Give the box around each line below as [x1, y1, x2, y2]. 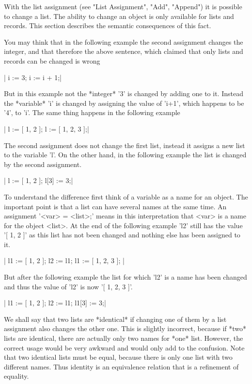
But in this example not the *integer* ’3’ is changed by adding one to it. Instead [4, 88, 243, 99]
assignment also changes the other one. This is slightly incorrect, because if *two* [4, 323, 247, 334]
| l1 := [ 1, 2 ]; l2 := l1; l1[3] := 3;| [4, 298, 106, 308]
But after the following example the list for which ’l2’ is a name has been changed [4, 272, 247, 282]
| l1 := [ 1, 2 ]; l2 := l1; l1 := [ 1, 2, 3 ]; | [4, 255, 125, 266]
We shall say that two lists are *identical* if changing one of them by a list [4, 314, 227, 324]
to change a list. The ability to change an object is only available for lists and [4, 11, 234, 21]
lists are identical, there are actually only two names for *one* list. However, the [4, 333, 243, 343]
